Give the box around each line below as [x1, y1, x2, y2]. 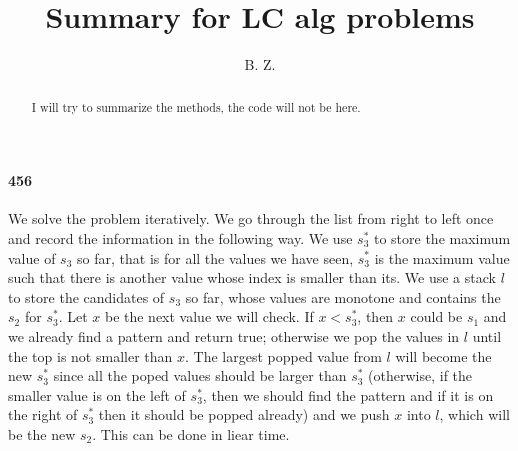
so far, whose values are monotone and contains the [185, 286, 501, 307]
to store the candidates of [8, 286, 165, 307]
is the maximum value [374, 247, 510, 268]
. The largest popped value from [184, 345, 382, 366]
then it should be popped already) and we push [98, 404, 390, 425]
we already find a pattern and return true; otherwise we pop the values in [8, 325, 460, 346]
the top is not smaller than [8, 345, 173, 366]
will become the [395, 345, 492, 366]
